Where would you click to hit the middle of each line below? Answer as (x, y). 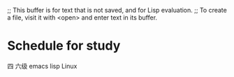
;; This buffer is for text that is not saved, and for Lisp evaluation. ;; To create (117, 10)
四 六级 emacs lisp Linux (42, 66)
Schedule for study (64, 46)
